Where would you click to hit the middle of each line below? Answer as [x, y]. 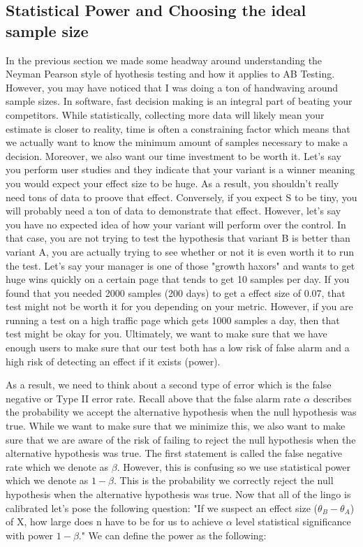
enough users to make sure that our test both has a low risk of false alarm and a [178, 348]
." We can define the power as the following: [172, 535]
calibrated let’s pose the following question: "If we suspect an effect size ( [162, 508]
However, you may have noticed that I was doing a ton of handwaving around [172, 87]
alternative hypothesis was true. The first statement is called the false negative [174, 453]
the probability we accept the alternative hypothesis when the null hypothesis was [181, 412]
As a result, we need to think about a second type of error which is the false [169, 385]
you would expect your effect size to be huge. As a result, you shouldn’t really [172, 183]
